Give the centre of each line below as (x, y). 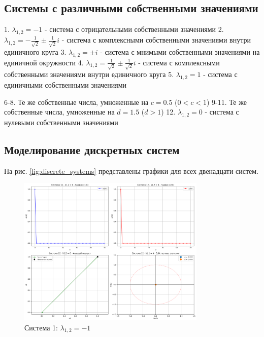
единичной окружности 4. (44, 62)
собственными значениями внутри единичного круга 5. (89, 74)
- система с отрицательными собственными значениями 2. (134, 29)
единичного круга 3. (35, 51)
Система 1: (41, 327)
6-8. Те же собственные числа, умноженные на (76, 102)
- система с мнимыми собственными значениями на (180, 51)
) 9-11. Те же (226, 102)
